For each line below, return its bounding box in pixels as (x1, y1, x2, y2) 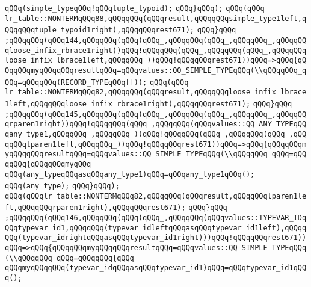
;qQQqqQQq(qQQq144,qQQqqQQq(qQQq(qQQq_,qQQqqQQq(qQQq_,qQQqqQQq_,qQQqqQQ (5, 35, 307, 45)
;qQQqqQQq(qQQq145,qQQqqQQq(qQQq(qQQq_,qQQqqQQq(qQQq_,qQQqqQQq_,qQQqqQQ (5, 110, 307, 119)
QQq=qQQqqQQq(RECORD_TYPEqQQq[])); (5, 78, 147, 87)
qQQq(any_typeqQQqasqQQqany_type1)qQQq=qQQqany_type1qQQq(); (5, 170, 255, 179)
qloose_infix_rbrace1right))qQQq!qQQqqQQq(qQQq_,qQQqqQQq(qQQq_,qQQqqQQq (5, 46, 307, 55)
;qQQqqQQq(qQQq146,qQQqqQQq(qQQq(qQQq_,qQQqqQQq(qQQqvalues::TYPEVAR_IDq (5, 214, 307, 223)
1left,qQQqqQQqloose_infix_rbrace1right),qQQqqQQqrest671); (5, 99, 251, 108)
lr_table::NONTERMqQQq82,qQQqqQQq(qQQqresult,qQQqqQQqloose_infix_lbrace (5, 88, 307, 97)
